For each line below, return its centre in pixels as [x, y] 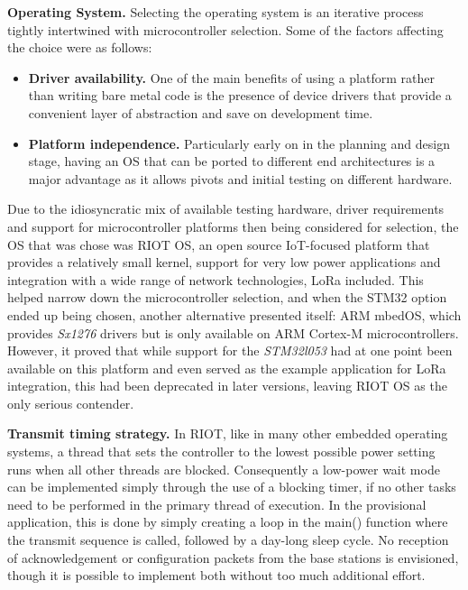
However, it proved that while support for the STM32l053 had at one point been [230, 350]
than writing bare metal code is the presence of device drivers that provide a [240, 95]
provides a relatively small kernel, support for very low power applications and [224, 262]
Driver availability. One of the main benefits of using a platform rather [231, 77]
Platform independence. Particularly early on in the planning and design [239, 143]
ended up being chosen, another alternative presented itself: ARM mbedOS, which [234, 314]
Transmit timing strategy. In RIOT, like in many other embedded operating [228, 433]
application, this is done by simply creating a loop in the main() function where [228, 522]
